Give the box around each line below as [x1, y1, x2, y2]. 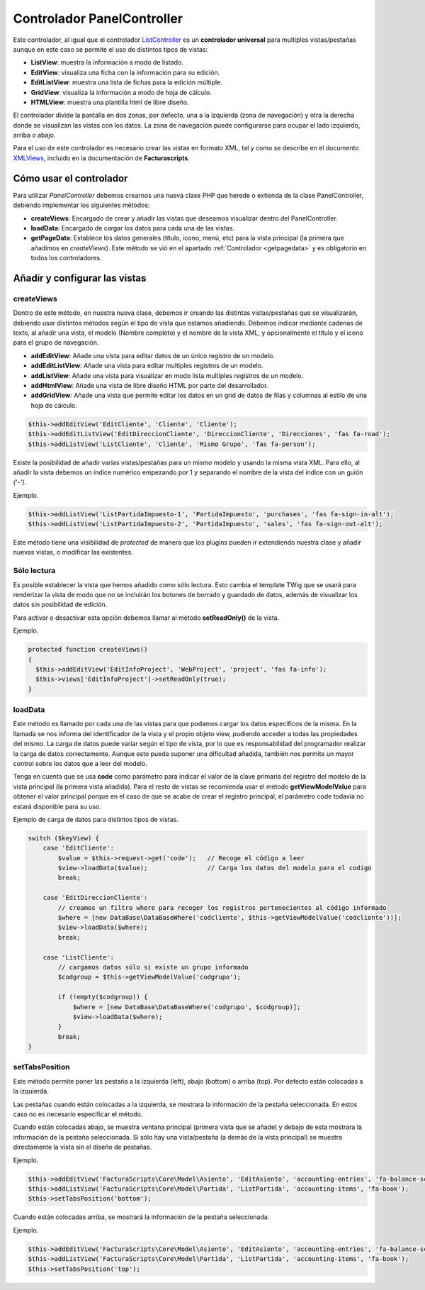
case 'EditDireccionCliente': [42, 894, 148, 902]
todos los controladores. [30, 254, 102, 262]
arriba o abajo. [13, 131, 56, 140]
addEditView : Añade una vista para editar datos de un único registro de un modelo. [30, 351, 276, 360]
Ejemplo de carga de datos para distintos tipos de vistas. [13, 815, 178, 823]
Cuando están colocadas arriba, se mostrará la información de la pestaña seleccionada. [13, 1213, 270, 1221]
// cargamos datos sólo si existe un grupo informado [57, 963, 249, 971]
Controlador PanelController [13, 11, 183, 26]
